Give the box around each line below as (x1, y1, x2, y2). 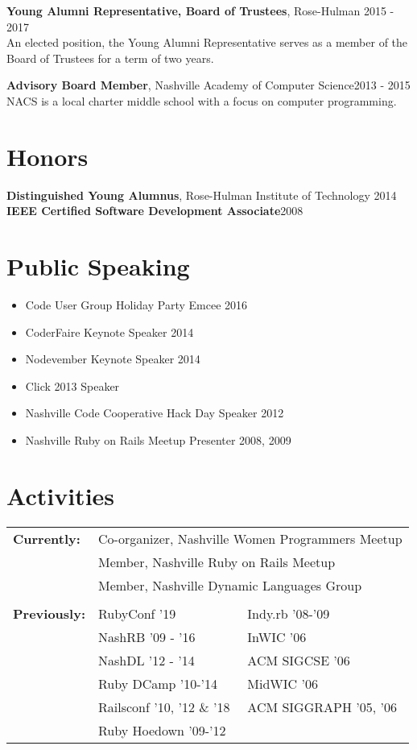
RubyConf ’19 (98, 603, 176, 623)
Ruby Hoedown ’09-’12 (98, 720, 226, 740)
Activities (6, 479, 115, 512)
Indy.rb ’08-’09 (247, 603, 330, 623)
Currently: (13, 528, 81, 548)
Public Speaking (6, 250, 190, 283)
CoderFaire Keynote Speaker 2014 (25, 323, 194, 340)
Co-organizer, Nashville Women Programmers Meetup (98, 528, 403, 548)
